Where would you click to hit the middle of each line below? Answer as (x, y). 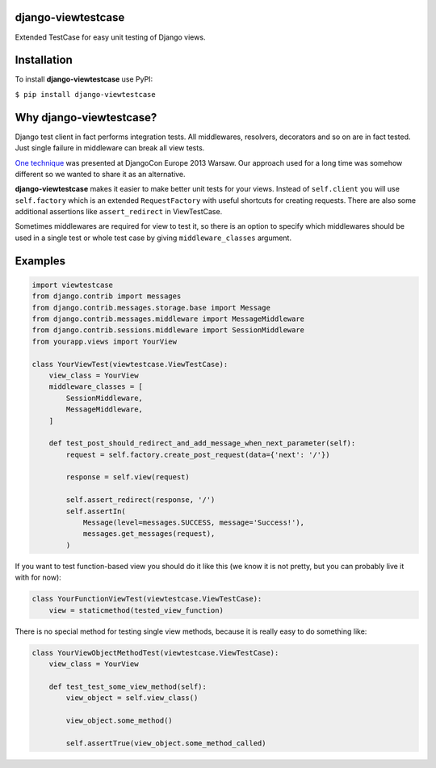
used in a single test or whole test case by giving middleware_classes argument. (153, 238)
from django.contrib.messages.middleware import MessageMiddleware (168, 319)
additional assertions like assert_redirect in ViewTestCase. (119, 212)
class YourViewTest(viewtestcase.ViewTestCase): (130, 364)
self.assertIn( (96, 511)
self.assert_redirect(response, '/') (140, 500)
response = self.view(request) (128, 477)
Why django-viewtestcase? (86, 117)
